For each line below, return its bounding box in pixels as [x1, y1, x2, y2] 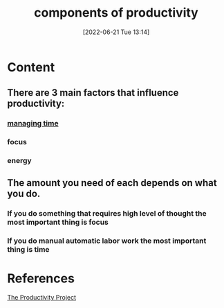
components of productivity [34, 5, 198, 21]
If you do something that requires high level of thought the [7, 209, 207, 219]
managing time [7, 119, 59, 128]
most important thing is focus [7, 217, 109, 227]
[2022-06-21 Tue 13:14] [82, 28, 150, 36]
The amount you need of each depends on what [7, 177, 217, 189]
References [7, 271, 75, 286]
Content [7, 59, 55, 75]
